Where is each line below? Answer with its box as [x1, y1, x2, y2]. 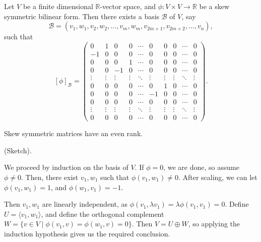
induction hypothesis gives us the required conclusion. [4, 228, 170, 238]
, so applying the [188, 218, 240, 229]
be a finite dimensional [23, 1, 93, 11]
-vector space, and [100, 1, 156, 11]
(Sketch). [4, 145, 32, 155]
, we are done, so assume [163, 162, 239, 172]
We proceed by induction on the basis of [4, 162, 128, 172]
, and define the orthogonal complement [41, 208, 164, 219]
